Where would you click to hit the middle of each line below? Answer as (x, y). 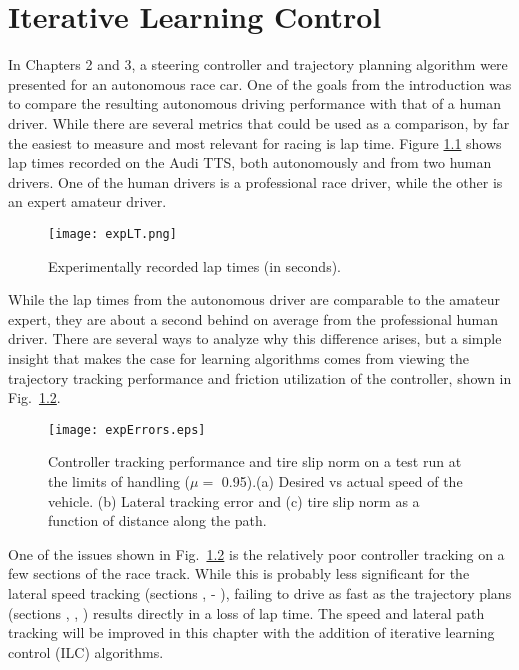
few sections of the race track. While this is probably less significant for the (239, 573)
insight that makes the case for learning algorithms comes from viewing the (238, 357)
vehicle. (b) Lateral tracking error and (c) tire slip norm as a (234, 500)
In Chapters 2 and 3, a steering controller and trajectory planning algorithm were (258, 64)
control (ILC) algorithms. (86, 651)
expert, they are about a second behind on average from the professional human (253, 318)
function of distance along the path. (157, 520)
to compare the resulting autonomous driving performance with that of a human (255, 103)
